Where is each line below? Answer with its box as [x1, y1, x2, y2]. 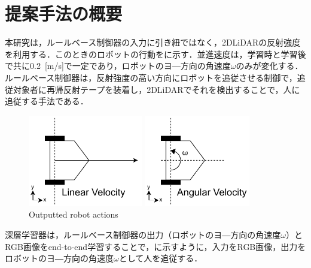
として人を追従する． [118, 252, 203, 264]
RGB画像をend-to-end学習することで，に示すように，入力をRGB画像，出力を [5, 240, 306, 252]
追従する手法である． [5, 95, 89, 107]
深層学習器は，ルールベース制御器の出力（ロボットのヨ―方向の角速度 [5, 228, 281, 241]
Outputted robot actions [29, 208, 118, 221]
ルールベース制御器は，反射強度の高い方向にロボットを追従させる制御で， [5, 71, 297, 83]
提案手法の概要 [5, 1, 123, 26]
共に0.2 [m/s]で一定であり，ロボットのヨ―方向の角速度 [13, 59, 231, 72]
